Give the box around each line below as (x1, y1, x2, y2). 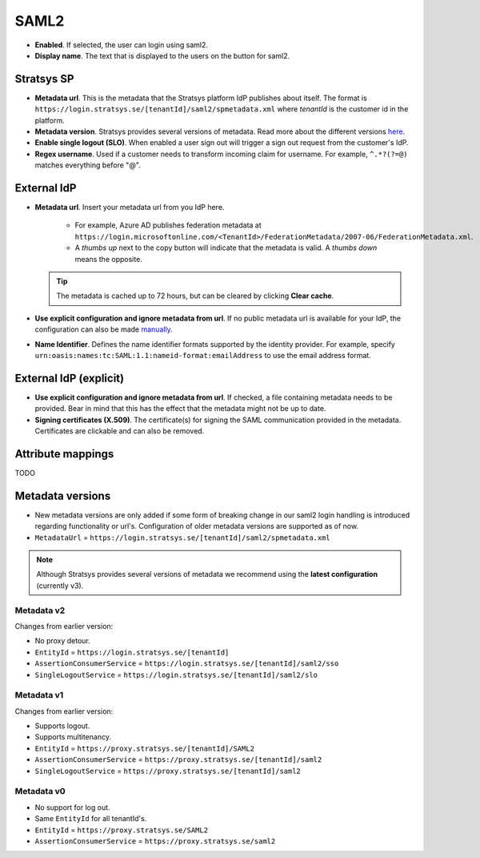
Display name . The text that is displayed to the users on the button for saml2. (34, 50, 290, 60)
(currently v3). (36, 581, 84, 590)
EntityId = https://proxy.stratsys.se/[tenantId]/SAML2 (34, 743, 255, 753)
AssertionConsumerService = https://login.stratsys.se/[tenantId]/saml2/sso (34, 659, 339, 668)
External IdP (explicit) (14, 371, 124, 385)
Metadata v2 (14, 605, 66, 616)
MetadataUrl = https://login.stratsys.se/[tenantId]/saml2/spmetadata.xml (34, 533, 331, 542)
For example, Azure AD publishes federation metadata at (74, 220, 262, 230)
